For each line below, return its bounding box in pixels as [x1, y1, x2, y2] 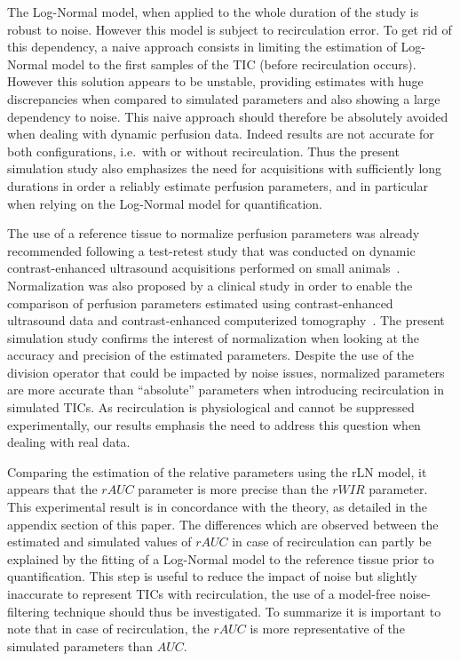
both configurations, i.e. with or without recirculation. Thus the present [7, 141, 400, 160]
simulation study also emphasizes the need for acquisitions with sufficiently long [7, 159, 442, 178]
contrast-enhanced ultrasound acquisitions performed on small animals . [7, 259, 401, 277]
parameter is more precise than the [138, 480, 329, 498]
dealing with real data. [7, 433, 131, 451]
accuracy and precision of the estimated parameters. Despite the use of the [7, 346, 415, 364]
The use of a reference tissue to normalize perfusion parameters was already [7, 224, 420, 243]
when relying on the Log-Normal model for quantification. [7, 194, 323, 212]
